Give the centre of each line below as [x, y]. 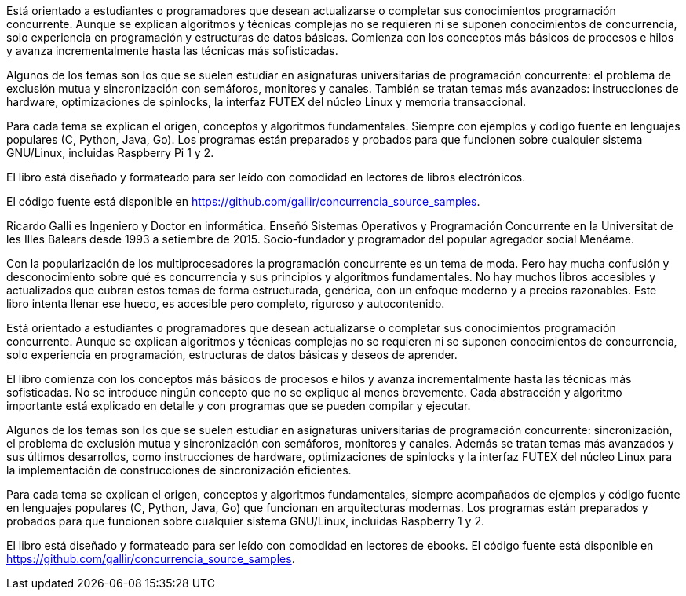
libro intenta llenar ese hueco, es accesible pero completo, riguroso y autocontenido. [226, 303]
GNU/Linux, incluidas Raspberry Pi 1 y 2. [110, 153]
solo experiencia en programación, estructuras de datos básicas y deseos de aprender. [232, 355]
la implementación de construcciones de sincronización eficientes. [179, 470]
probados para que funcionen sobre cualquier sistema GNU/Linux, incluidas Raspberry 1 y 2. [245, 521]
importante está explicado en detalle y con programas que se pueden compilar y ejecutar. [239, 406]
